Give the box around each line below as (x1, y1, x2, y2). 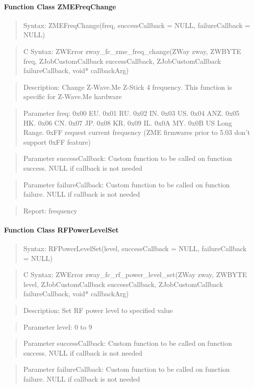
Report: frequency (23, 205, 77, 215)
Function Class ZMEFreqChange (4, 1, 116, 11)
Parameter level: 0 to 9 (23, 321, 92, 332)
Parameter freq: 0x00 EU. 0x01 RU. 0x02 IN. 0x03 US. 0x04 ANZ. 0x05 (23, 107, 240, 118)
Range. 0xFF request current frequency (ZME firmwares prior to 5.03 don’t (23, 127, 250, 137)
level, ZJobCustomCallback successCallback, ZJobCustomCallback (23, 279, 223, 289)
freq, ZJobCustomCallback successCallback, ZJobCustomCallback (23, 55, 221, 66)
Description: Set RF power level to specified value (23, 305, 173, 315)
